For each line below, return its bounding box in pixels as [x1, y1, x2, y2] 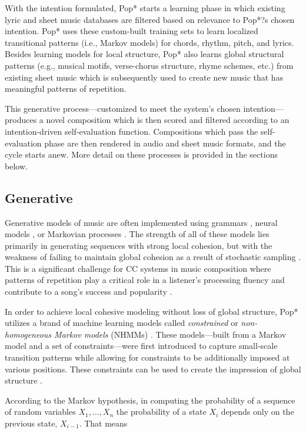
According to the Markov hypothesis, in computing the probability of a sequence [5, 394, 295, 406]
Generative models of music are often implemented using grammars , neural [5, 216, 278, 228]
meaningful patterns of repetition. [5, 82, 127, 95]
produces [5, 114, 37, 126]
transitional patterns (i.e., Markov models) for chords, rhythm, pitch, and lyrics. [5, 36, 294, 48]
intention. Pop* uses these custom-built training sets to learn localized [5, 25, 258, 37]
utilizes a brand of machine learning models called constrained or [5, 317, 238, 329]
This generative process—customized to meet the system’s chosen [5, 102, 241, 114]
